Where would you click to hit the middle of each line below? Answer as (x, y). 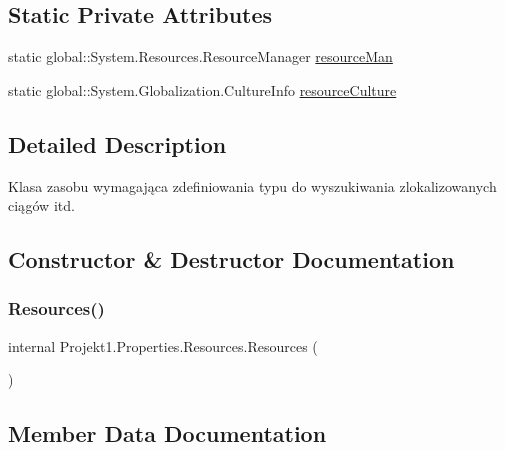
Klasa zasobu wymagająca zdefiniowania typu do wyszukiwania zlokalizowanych (252, 185)
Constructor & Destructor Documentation (231, 259)
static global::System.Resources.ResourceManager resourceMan (200, 56)
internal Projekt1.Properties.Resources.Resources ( (163, 345)
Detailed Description (117, 143)
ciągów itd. (41, 205)
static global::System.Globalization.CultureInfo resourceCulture (202, 89)
